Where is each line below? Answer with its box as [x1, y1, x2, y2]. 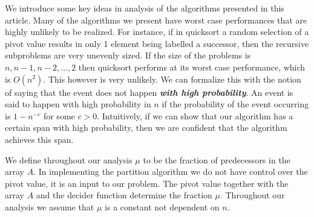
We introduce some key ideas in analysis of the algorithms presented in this [5, 2, 284, 14]
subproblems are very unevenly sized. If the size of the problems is [5, 49, 251, 61]
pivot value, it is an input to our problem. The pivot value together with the [5, 177, 289, 189]
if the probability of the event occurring [162, 98, 309, 110]
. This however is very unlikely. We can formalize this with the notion [43, 72, 301, 85]
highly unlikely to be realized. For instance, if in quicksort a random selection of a [5, 25, 309, 38]
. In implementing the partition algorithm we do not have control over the [33, 165, 308, 178]
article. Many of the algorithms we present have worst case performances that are [5, 13, 307, 26]
